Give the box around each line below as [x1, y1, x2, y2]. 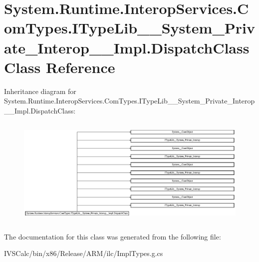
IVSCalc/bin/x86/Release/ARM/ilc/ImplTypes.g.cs [4, 248, 163, 258]
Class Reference [4, 56, 115, 77]
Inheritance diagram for [4, 85, 76, 96]
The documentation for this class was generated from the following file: [4, 231, 221, 241]
